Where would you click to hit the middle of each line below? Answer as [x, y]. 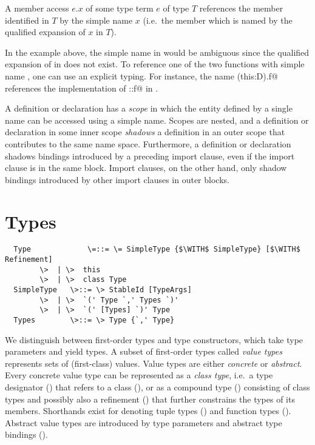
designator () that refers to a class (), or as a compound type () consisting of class [157, 387]
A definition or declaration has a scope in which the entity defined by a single [149, 108]
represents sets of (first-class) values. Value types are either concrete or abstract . [154, 363]
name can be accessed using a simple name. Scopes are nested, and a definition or [157, 120]
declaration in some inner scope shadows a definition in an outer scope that [145, 132]
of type [176, 8]
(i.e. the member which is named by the [218, 20]
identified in [27, 20]
